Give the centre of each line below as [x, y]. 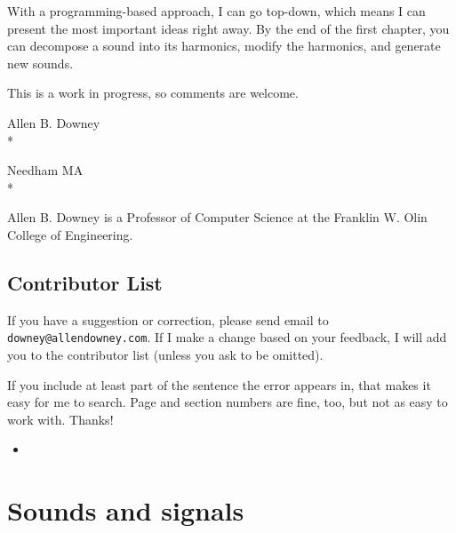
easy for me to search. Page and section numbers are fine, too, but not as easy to [228, 402]
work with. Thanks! [60, 419]
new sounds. [40, 63]
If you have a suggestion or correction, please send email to [168, 319]
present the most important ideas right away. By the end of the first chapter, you [228, 28]
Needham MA [45, 170]
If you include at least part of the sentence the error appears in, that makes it [219, 384]
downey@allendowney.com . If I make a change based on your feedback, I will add [227, 337]
